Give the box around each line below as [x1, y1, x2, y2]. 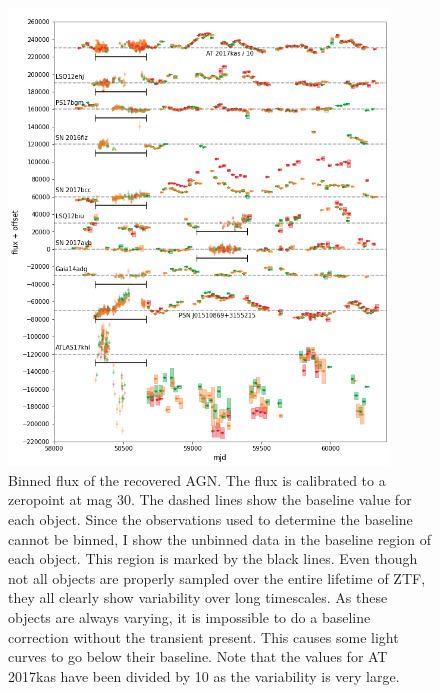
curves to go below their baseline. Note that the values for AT [8, 646, 388, 667]
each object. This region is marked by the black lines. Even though [8, 548, 418, 569]
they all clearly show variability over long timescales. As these [8, 587, 388, 608]
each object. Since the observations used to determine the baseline [8, 509, 413, 530]
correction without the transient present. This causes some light [8, 626, 399, 647]
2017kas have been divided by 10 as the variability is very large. [8, 665, 400, 686]
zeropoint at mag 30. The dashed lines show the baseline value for [8, 489, 412, 510]
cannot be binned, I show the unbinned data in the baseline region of [8, 528, 431, 549]
